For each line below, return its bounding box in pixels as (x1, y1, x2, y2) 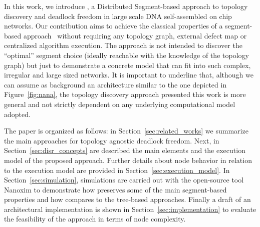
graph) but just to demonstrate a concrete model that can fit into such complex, (4, 59, 251, 70)
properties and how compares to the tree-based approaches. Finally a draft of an (4, 194, 251, 204)
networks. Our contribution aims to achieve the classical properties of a (4, 20, 223, 31)
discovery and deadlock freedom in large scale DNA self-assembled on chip (4, 10, 232, 21)
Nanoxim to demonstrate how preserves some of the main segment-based (4, 184, 227, 194)
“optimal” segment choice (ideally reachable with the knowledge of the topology (4, 49, 249, 60)
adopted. (4, 108, 31, 119)
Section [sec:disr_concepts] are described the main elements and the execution (4, 145, 245, 155)
